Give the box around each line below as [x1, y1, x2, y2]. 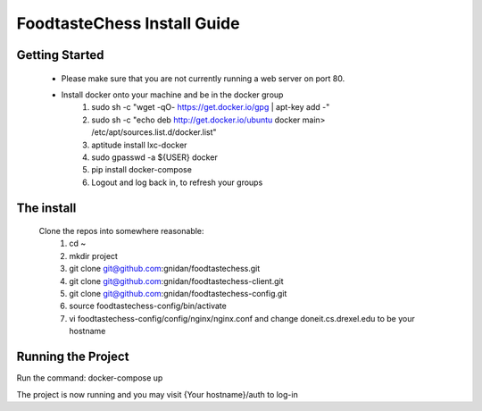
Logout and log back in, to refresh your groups [91, 177, 263, 188]
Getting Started [16, 47, 104, 63]
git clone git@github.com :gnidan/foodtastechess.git [69, 264, 261, 274]
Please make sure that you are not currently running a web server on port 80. [61, 72, 345, 84]
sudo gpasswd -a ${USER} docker [91, 152, 218, 163]
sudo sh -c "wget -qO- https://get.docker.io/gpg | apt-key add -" [91, 102, 330, 113]
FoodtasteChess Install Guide [16, 13, 240, 33]
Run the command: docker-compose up [16, 373, 163, 383]
